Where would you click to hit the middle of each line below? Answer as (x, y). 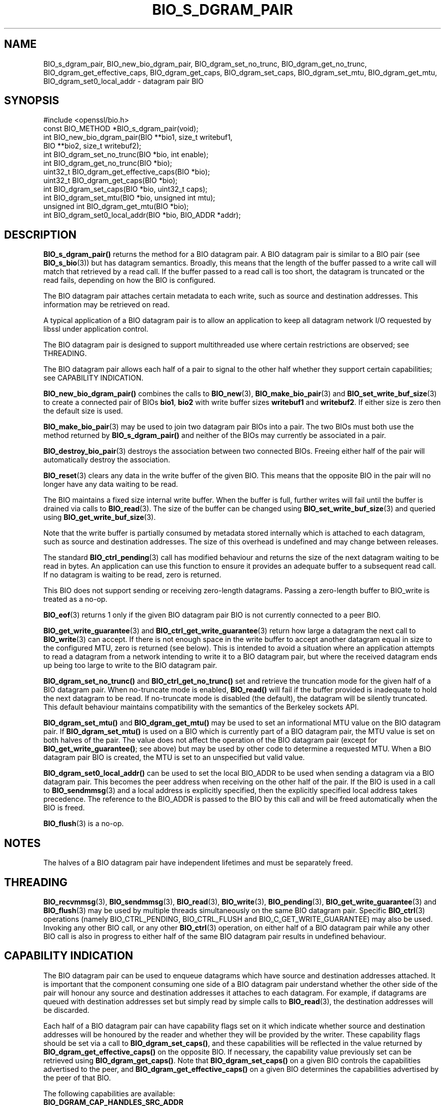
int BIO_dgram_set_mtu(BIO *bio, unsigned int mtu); (129, 198)
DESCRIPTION (40, 235)
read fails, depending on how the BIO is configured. (130, 280)
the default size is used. (83, 411)
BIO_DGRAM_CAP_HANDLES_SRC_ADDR (113, 1102)
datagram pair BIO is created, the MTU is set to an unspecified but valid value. (174, 757)
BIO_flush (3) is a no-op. (84, 824)
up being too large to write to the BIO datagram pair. (130, 665)
